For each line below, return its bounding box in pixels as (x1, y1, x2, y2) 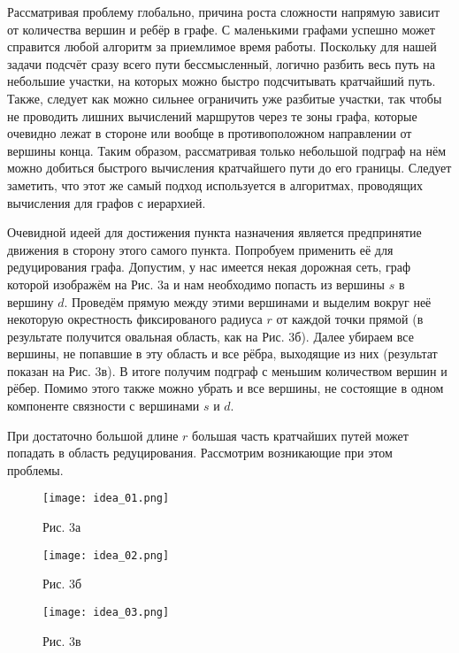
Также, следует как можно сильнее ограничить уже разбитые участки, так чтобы (7, 88, 442, 107)
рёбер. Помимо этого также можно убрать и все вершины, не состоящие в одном (7, 379, 444, 397)
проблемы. (7, 460, 64, 479)
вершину (7, 292, 54, 311)
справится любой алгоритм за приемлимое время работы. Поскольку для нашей (7, 37, 437, 56)
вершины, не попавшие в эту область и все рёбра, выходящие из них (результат (7, 344, 438, 363)
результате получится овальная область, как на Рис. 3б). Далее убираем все (7, 326, 414, 345)
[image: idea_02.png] (42, 549, 170, 562)
